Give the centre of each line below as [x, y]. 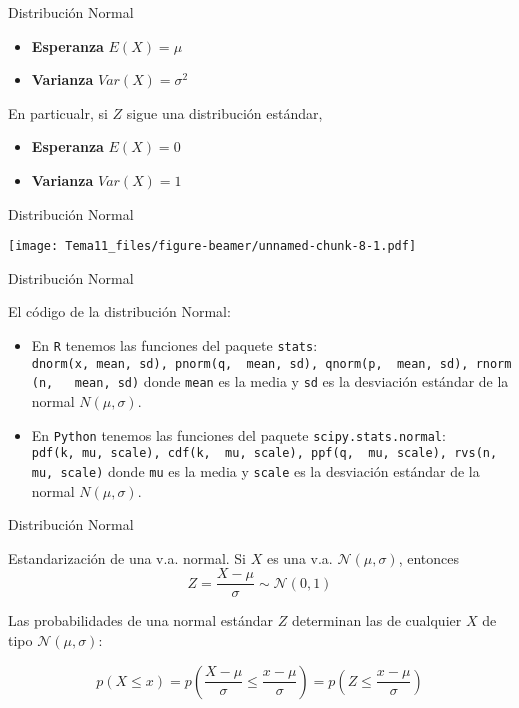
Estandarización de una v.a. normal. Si [127, 557]
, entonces [428, 557]
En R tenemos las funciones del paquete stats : [174, 345]
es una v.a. [299, 557]
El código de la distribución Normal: [119, 311]
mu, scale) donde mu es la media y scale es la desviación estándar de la [255, 470]
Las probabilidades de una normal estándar [141, 620]
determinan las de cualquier [376, 620]
